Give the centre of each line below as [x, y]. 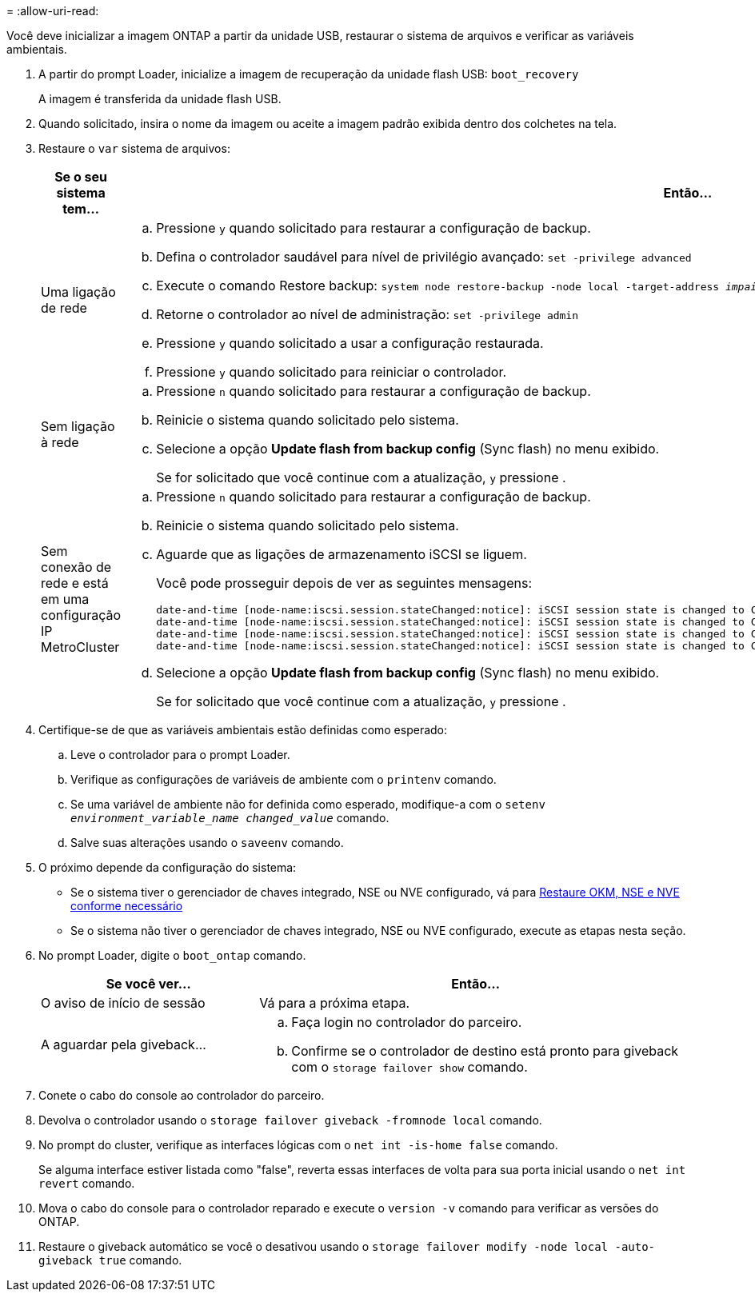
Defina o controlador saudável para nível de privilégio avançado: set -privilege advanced [424, 257]
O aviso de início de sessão [123, 1003]
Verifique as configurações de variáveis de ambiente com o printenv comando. [284, 779]
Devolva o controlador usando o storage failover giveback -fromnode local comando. [290, 1120]
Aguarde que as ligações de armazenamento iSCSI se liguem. [342, 554]
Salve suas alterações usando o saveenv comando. [207, 843]
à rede [60, 442]
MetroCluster [80, 647]
